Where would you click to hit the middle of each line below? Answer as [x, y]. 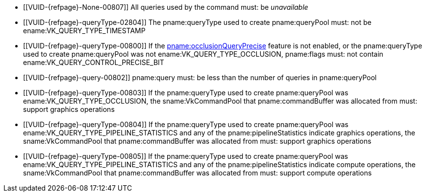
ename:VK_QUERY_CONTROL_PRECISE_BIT [94, 62]
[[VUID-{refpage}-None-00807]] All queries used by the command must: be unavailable [166, 7]
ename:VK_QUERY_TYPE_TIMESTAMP [84, 31]
